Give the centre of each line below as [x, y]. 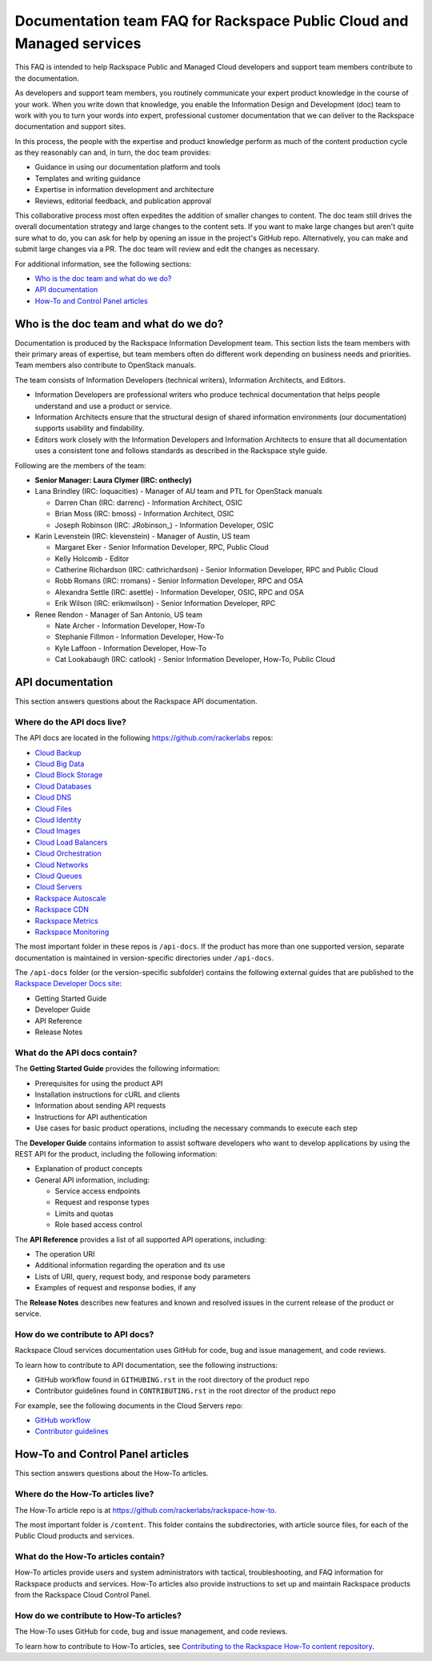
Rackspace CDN [62, 909]
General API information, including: [92, 1180]
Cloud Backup [58, 752]
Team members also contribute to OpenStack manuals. [105, 365]
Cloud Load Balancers [71, 842]
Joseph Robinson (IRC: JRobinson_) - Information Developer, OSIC [164, 525]
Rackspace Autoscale [71, 898]
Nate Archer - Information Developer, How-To [130, 626]
